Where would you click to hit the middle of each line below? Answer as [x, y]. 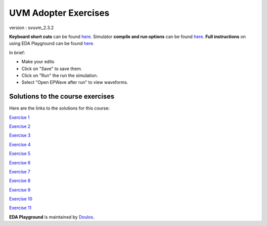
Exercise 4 [20, 144]
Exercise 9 [20, 189]
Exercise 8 [20, 181]
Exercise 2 [20, 126]
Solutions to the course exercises [62, 96]
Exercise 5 [20, 153]
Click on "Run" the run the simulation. [60, 75]
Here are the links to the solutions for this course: [59, 108]
